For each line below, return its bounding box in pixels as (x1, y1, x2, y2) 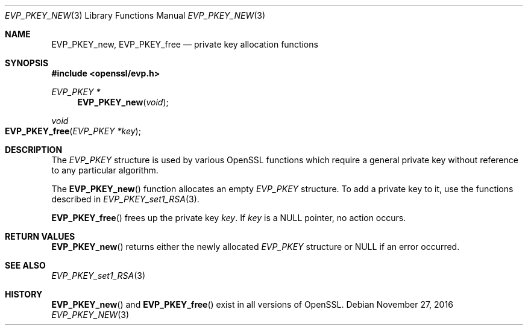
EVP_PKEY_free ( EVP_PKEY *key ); (5, 126, 141, 136)
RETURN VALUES (5, 231, 75, 241)
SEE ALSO (5, 260, 46, 270)
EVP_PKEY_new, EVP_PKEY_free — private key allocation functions (51, 39, 318, 49)
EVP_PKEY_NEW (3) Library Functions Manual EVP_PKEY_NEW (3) (5, 10, 266, 20)
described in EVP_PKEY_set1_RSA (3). (51, 194, 200, 204)
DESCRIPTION (5, 145, 63, 155)
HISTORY (5, 289, 43, 299)
